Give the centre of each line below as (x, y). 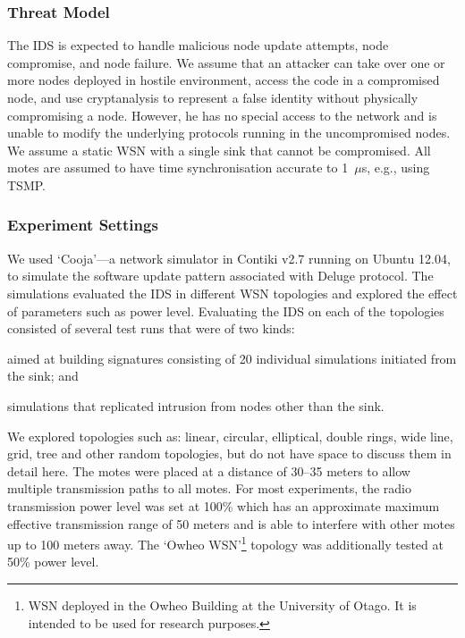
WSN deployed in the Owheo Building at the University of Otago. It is (222, 604)
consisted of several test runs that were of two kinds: (151, 328)
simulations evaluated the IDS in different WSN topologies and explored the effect (232, 293)
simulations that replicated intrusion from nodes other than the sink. (196, 405)
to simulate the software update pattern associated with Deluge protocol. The (220, 276)
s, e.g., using (396, 168)
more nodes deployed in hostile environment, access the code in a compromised (224, 80)
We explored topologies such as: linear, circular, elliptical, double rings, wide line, (230, 436)
